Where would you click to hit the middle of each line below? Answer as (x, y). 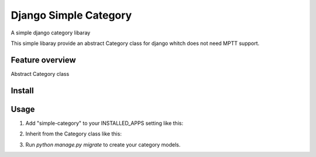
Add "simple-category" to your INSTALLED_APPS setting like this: (104, 123)
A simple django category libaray (51, 33)
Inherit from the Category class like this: (74, 134)
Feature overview (43, 60)
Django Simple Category (71, 15)
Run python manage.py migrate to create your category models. (103, 144)
